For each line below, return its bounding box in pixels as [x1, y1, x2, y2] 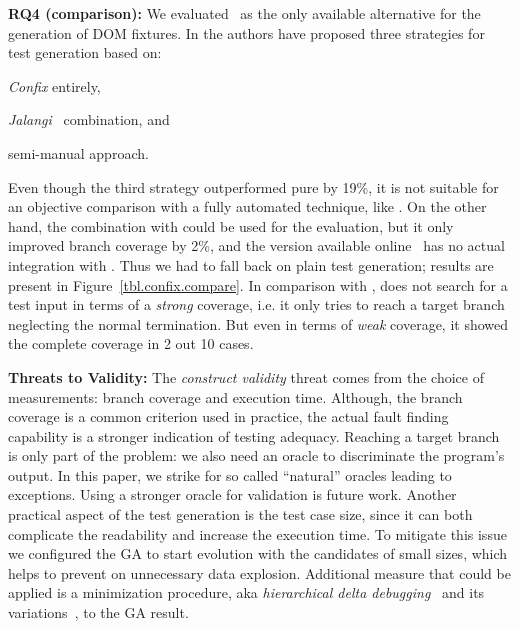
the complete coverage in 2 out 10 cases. [8, 333, 254, 354]
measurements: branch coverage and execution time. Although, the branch [8, 386, 463, 407]
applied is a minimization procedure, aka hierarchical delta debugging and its [8, 582, 485, 603]
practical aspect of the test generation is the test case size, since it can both [8, 504, 473, 525]
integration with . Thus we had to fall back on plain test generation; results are [8, 254, 494, 275]
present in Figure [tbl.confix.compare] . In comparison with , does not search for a [8, 274, 508, 295]
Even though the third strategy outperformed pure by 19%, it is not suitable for [8, 176, 499, 197]
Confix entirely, [8, 75, 101, 96]
